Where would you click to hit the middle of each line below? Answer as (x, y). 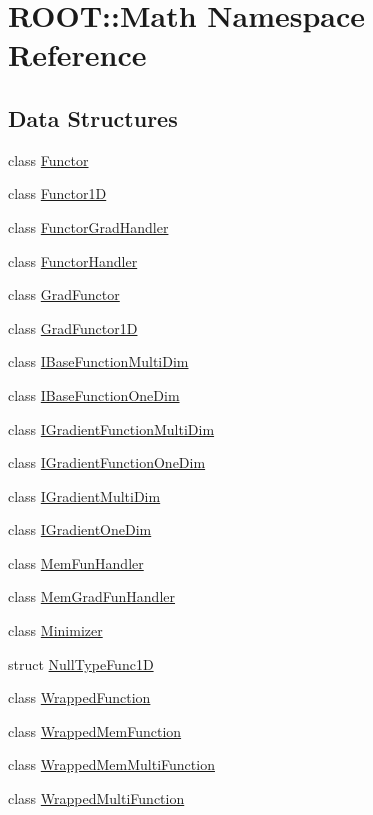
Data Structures (93, 117)
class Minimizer (55, 630)
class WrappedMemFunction (95, 730)
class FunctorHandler (73, 260)
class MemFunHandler (76, 562)
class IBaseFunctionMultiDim (98, 361)
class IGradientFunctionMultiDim (111, 428)
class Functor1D (57, 193)
